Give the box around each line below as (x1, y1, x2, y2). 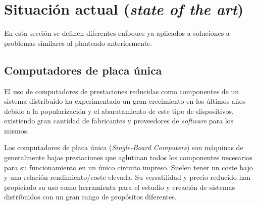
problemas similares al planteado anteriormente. (4, 37, 152, 48)
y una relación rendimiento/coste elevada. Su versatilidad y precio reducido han (4, 172, 251, 182)
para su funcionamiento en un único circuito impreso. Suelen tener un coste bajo (4, 162, 253, 172)
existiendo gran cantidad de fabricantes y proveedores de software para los (4, 115, 234, 126)
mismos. (4, 125, 29, 135)
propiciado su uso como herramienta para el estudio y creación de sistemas (4, 181, 235, 192)
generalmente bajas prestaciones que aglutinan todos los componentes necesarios (4, 152, 252, 163)
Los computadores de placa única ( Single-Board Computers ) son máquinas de (4, 142, 243, 153)
